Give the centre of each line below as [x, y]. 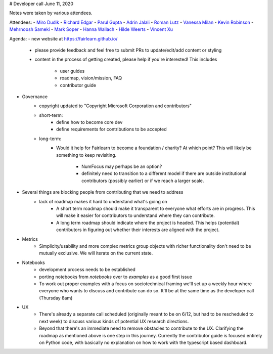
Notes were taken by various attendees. [51, 13]
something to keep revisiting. [86, 155]
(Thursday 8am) [56, 298]
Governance [35, 97]
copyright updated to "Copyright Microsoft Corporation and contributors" [116, 106]
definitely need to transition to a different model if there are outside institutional [164, 173]
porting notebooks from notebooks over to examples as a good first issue [116, 277]
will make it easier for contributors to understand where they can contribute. [135, 215]
